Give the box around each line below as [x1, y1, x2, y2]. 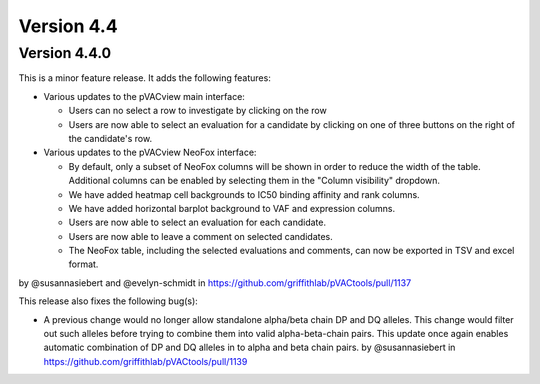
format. [68, 258, 99, 270]
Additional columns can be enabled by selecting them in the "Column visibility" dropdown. [68, 175, 440, 187]
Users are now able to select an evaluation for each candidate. [68, 216, 327, 229]
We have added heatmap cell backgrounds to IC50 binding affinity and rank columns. [68, 188, 420, 200]
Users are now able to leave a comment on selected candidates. [68, 230, 334, 242]
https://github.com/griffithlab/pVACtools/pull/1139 [43, 355, 248, 367]
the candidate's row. [68, 132, 153, 144]
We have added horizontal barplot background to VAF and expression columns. [68, 202, 395, 214]
